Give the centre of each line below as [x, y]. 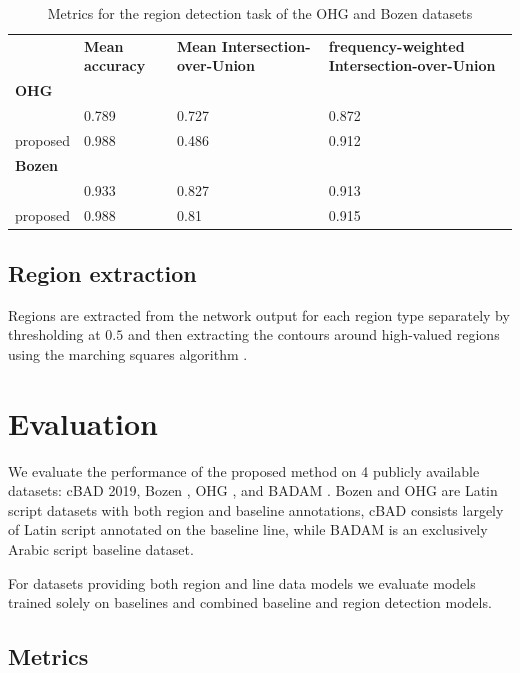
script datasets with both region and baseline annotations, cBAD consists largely [256, 509]
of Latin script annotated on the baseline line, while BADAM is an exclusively [248, 529]
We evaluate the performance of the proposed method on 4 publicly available [244, 470]
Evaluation [83, 422]
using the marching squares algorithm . [128, 353]
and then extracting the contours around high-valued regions [313, 334]
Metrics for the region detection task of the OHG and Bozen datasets [260, 13]
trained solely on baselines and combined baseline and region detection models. [250, 602]
